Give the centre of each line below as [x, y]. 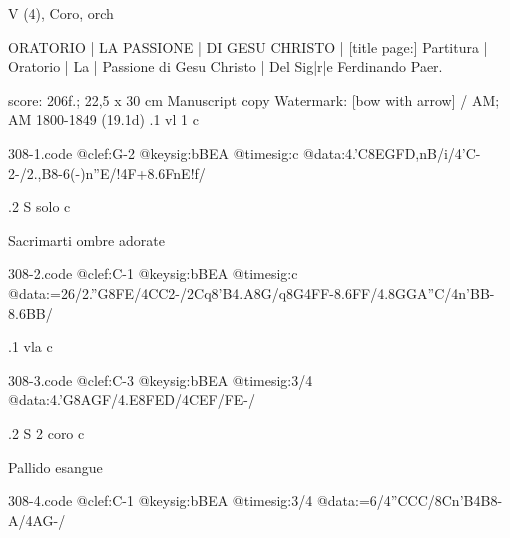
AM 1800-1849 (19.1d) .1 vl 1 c [103, 119]
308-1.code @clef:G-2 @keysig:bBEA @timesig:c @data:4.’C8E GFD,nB [222, 152]
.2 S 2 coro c [46, 432]
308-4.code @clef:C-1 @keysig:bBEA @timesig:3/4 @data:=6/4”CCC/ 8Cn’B [241, 500]
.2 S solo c [39, 206]
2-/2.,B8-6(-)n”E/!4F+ [78, 172]
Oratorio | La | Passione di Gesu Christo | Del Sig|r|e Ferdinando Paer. [225, 66]
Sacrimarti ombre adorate [86, 239]
